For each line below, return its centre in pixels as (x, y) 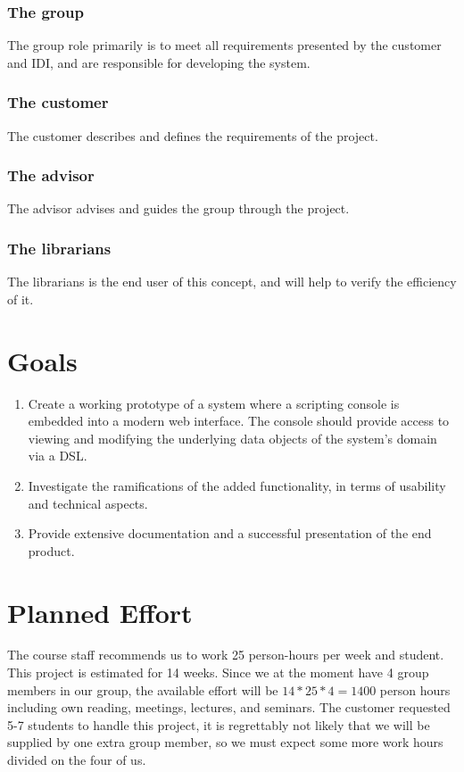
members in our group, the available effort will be (143, 689)
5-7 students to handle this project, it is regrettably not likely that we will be (219, 724)
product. (51, 550)
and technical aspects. (88, 503)
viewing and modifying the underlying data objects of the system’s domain (232, 438)
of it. (21, 299)
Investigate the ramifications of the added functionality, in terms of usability (237, 485)
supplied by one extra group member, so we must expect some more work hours (225, 742)
